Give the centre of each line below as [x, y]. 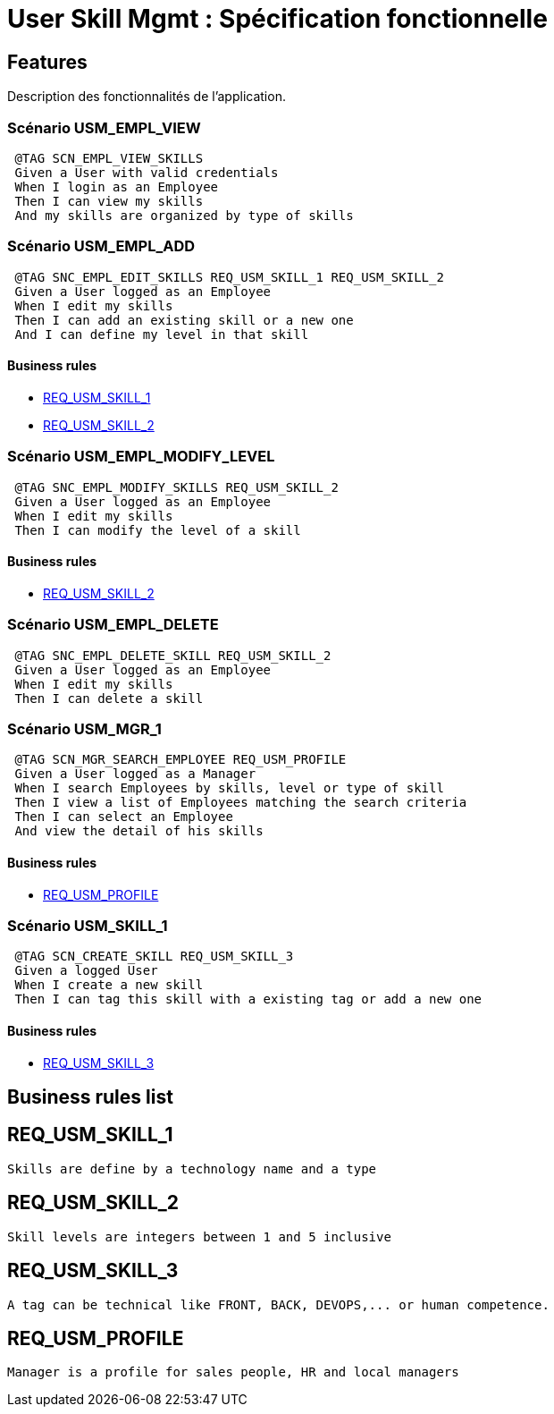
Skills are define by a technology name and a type [192, 1168]
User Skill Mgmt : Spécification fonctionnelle [277, 19]
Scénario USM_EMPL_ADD [101, 246]
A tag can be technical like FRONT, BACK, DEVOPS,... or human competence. [278, 1304]
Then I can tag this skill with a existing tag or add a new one [248, 999]
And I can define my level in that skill [162, 334]
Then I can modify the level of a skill [158, 530]
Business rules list [90, 1096]
